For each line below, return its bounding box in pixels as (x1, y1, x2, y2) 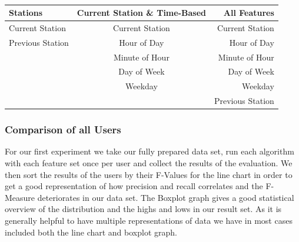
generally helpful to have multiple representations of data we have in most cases (5, 214, 293, 227)
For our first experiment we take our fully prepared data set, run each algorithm (5, 145, 294, 157)
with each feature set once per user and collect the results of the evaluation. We (5, 157, 293, 169)
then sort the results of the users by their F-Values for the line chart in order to (5, 168, 293, 180)
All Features (223, 6, 274, 19)
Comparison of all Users (5, 122, 121, 137)
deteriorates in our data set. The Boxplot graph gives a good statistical (37, 191, 294, 203)
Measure (5, 191, 35, 203)
